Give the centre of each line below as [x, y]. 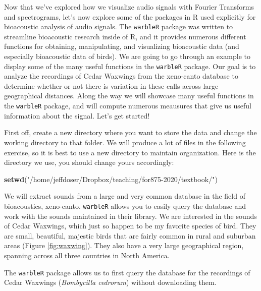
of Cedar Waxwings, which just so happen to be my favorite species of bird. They [130, 226]
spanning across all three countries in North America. [87, 255]
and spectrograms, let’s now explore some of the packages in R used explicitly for [130, 16]
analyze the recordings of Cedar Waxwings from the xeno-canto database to [121, 76]
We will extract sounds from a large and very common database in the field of [125, 196]
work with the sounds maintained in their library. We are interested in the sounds [130, 216]
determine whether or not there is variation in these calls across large [111, 85]
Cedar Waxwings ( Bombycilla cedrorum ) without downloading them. [110, 282]
